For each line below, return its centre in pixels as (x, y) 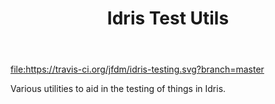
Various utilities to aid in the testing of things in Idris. (118, 89)
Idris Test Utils (168, 18)
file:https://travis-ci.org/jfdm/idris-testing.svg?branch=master (137, 69)
